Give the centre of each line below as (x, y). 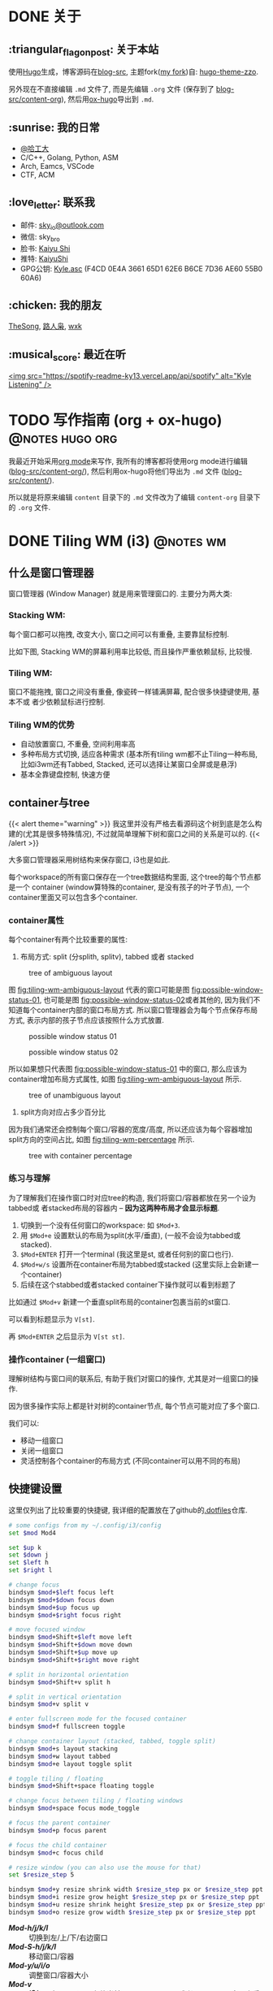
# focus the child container (58, 1845)
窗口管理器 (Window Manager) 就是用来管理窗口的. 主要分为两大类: (121, 594)
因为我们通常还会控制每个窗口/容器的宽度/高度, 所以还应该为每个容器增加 (131, 1129)
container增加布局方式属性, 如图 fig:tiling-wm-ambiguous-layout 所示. (125, 1079)
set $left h (28, 1563)
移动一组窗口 (41, 1440)
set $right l (30, 1570)
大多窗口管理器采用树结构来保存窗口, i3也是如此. (89, 860)
